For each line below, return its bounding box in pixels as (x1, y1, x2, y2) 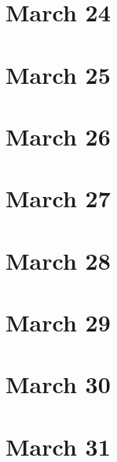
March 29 (5, 306, 111, 339)
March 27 (5, 182, 111, 214)
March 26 (5, 119, 111, 152)
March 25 (5, 58, 111, 90)
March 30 (5, 368, 111, 400)
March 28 (5, 244, 111, 276)
